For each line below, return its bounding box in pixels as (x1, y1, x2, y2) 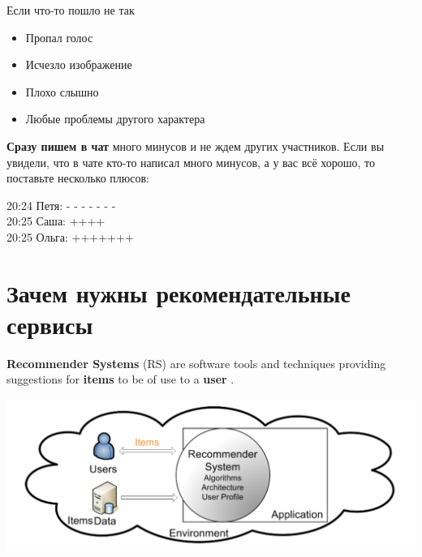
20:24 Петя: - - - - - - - (6, 196, 116, 213)
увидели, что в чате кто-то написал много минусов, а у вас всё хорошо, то (6, 153, 375, 170)
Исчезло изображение (25, 56, 132, 73)
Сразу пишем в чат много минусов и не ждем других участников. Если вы (6, 137, 385, 154)
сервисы (6, 307, 93, 341)
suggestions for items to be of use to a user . (6, 371, 235, 388)
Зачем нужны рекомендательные (6, 276, 351, 309)
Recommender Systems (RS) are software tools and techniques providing (6, 354, 386, 371)
